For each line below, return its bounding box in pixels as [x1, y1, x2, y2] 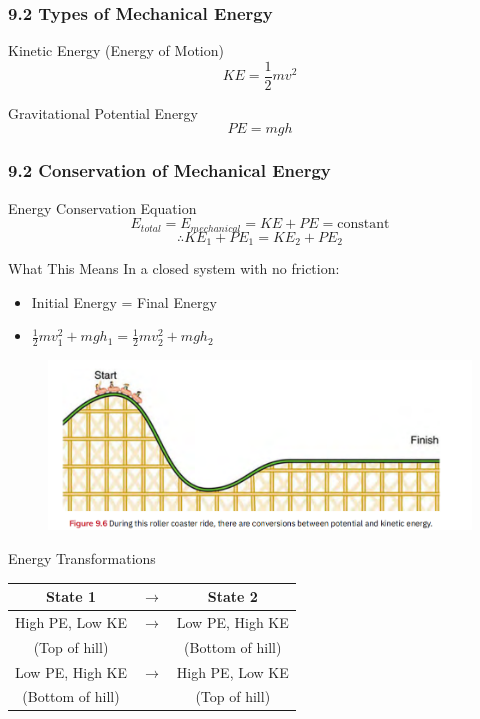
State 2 [207, 586, 258, 606]
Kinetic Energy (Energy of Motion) [8, 40, 224, 61]
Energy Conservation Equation [8, 197, 197, 218]
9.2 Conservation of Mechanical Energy [8, 158, 331, 183]
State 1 [45, 586, 97, 606]
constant [337, 217, 390, 232]
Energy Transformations [8, 547, 156, 568]
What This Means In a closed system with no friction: [8, 258, 340, 279]
